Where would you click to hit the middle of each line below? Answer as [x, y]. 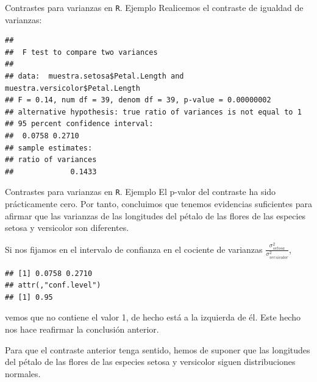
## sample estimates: [49, 148]
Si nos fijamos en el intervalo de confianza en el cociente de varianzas [134, 249]
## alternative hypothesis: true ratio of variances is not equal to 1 [153, 112]
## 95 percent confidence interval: [79, 124]
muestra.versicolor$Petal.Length [73, 88]
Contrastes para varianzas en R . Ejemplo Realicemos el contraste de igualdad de [154, 7]
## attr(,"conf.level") [53, 285]
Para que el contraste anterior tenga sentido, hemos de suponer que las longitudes [158, 349]
